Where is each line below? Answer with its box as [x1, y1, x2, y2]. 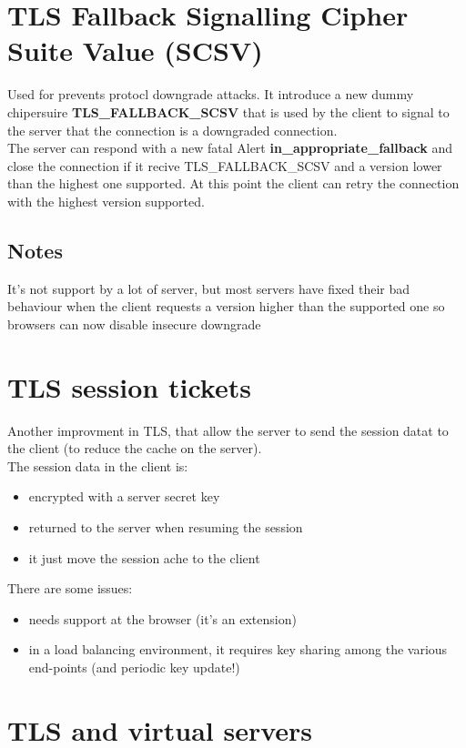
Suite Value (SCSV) [7, 32, 263, 69]
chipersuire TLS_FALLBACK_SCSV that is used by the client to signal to [7, 102, 450, 121]
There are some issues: [7, 579, 133, 598]
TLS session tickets [7, 368, 251, 405]
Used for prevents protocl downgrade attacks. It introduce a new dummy [7, 85, 414, 104]
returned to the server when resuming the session [28, 517, 303, 536]
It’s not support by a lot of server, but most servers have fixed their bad [7, 278, 410, 298]
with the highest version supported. [7, 191, 205, 210]
